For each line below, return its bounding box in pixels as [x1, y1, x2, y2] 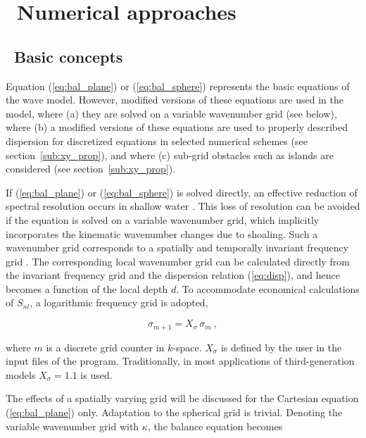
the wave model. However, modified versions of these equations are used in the [6, 92, 343, 107]
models [6, 367, 36, 382]
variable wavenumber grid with [6, 418, 139, 433]
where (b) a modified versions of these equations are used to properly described [6, 120, 348, 134]
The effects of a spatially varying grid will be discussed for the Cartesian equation [6, 391, 359, 406]
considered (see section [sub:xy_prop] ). [6, 161, 176, 176]
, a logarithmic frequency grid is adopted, [30, 295, 208, 310]
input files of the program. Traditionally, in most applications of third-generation [6, 353, 355, 368]
